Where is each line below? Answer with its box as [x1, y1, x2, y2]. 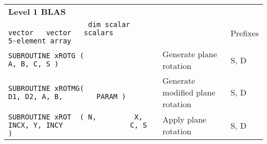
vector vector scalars [8, 29, 113, 37]
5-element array [8, 37, 71, 45]
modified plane [162, 86, 216, 98]
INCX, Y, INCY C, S [8, 121, 147, 129]
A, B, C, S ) [8, 60, 59, 68]
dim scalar [88, 20, 130, 29]
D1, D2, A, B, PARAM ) [8, 92, 126, 101]
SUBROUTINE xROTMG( [8, 84, 84, 92]
